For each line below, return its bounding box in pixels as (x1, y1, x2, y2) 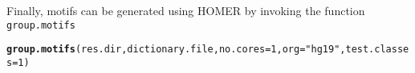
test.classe (345, 44, 409, 56)
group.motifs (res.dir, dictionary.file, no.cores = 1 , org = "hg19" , (6, 44, 346, 56)
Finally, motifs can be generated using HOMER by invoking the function (6, 2, 365, 18)
